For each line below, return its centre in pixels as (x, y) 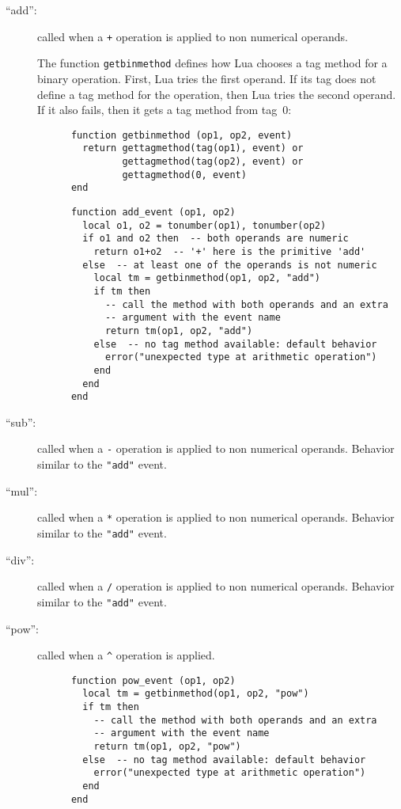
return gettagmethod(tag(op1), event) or (193, 148)
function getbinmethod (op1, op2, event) (182, 135)
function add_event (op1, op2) (153, 212)
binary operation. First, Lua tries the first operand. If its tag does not (207, 78)
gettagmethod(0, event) (184, 175)
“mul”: (22, 490)
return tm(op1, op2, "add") (179, 330)
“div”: (20, 559)
